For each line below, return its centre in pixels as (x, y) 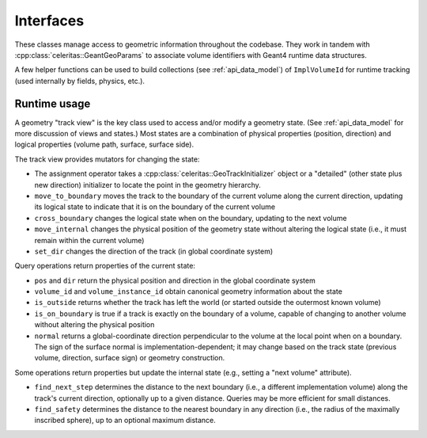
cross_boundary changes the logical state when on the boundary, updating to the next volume (191, 218)
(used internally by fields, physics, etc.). (80, 81)
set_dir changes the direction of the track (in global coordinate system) (153, 251)
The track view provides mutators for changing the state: (107, 159)
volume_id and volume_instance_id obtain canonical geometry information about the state (189, 291)
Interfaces (49, 21)
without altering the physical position (94, 325)
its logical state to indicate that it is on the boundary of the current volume (155, 207)
